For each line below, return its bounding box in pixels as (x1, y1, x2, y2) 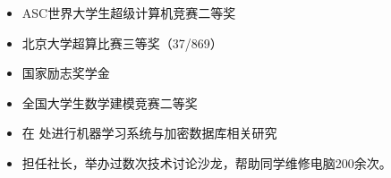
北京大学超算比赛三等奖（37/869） (21, 33, 223, 52)
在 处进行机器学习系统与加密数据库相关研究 (21, 123, 277, 142)
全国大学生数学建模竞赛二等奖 (21, 93, 198, 112)
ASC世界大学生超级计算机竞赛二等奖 (21, 4, 236, 21)
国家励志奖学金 (21, 64, 110, 82)
